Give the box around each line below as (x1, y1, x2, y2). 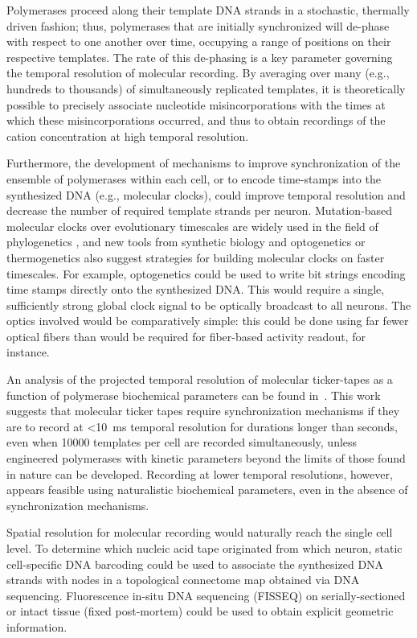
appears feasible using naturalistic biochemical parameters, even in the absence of (6, 481, 408, 498)
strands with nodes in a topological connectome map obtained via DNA (6, 571, 360, 588)
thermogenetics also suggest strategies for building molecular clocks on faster (6, 249, 385, 265)
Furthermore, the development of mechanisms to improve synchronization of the (6, 154, 401, 171)
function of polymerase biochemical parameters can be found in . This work (6, 386, 381, 403)
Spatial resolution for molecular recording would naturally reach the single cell (6, 524, 393, 541)
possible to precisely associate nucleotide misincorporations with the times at (6, 96, 386, 113)
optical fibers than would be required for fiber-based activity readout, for (6, 327, 366, 344)
